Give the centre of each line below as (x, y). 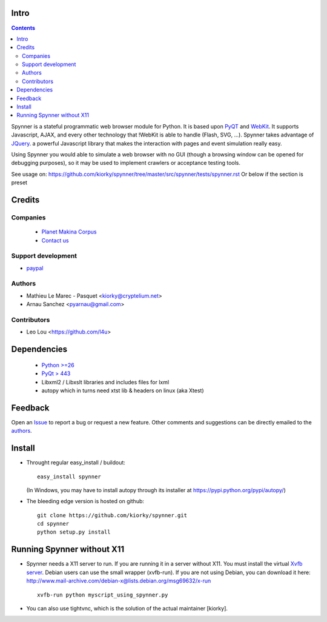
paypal (35, 268)
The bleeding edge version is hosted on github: (85, 501)
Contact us (55, 240)
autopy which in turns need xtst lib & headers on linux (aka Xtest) (123, 390)
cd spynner (53, 524)
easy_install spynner (69, 477)
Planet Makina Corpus (69, 232)
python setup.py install (74, 532)
